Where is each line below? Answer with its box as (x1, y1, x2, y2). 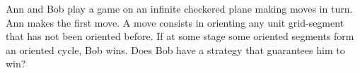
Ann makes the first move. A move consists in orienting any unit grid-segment (6, 15, 344, 29)
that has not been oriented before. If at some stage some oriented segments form (6, 29, 354, 44)
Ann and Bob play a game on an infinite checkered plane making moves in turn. (6, 1, 353, 15)
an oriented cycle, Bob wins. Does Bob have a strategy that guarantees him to (6, 42, 345, 57)
